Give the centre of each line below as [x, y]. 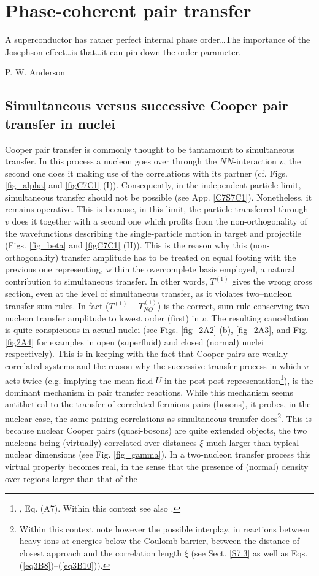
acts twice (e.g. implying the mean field [79, 380]
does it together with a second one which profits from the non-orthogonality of [159, 221]
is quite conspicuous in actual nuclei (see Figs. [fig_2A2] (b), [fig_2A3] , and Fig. [156, 330]
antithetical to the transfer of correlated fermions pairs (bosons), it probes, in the [158, 404]
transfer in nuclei [60, 123]
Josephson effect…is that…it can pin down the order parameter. [123, 51]
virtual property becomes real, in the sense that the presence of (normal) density [157, 467]
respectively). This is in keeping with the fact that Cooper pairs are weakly [146, 354]
